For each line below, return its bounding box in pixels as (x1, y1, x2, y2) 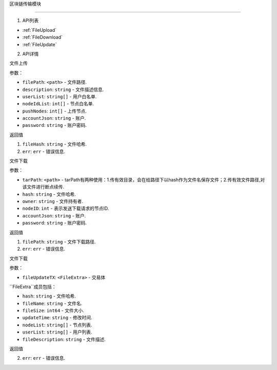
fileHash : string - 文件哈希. (22, 141, 87, 147)
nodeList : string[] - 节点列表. (22, 322, 92, 328)
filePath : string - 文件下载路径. (22, 238, 96, 245)
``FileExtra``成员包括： (9, 283, 56, 290)
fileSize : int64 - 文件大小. (22, 307, 84, 313)
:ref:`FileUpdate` (22, 41, 57, 47)
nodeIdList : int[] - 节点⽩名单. (22, 101, 94, 107)
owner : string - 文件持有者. (22, 198, 84, 204)
